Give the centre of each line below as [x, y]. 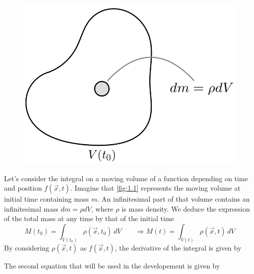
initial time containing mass [47, 199]
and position [23, 188]
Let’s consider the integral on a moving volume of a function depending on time [126, 178]
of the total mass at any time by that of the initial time [89, 218]
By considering [27, 247]
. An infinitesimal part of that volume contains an [174, 199]
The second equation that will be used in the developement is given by [112, 265]
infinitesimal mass [31, 208]
